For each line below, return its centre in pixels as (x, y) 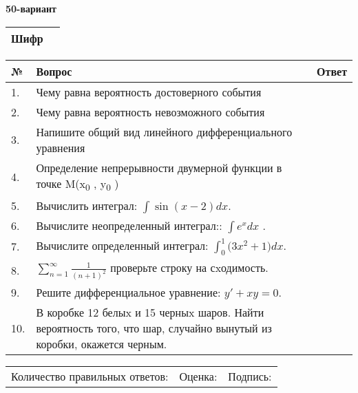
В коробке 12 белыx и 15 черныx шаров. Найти (150, 312)
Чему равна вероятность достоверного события (149, 92)
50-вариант (31, 8)
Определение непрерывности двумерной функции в (159, 167)
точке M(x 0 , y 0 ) (77, 184)
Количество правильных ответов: (90, 376)
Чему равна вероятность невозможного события (150, 111)
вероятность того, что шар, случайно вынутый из (154, 328)
